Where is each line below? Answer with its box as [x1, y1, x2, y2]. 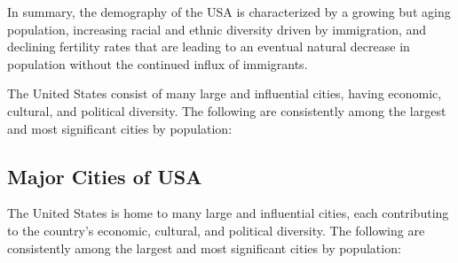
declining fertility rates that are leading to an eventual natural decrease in [7, 37, 410, 56]
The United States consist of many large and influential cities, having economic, [7, 84, 442, 103]
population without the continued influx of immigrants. [7, 54, 308, 73]
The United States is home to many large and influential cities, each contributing [7, 204, 449, 222]
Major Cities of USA [7, 162, 202, 190]
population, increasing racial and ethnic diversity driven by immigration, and [7, 19, 427, 38]
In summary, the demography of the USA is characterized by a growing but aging [7, 3, 451, 20]
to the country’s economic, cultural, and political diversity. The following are [7, 220, 425, 239]
